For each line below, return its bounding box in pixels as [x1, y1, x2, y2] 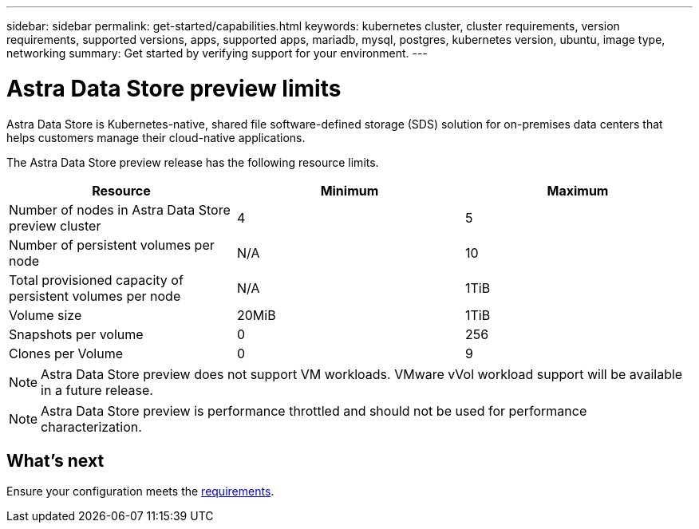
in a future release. [41, 381, 153, 398]
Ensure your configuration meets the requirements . [6, 484, 274, 499]
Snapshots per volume [9, 326, 144, 342]
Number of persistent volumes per [9, 236, 215, 253]
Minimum [320, 182, 379, 199]
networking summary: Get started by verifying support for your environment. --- [6, 46, 428, 60]
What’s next [6, 450, 105, 471]
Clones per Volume [9, 345, 124, 361]
